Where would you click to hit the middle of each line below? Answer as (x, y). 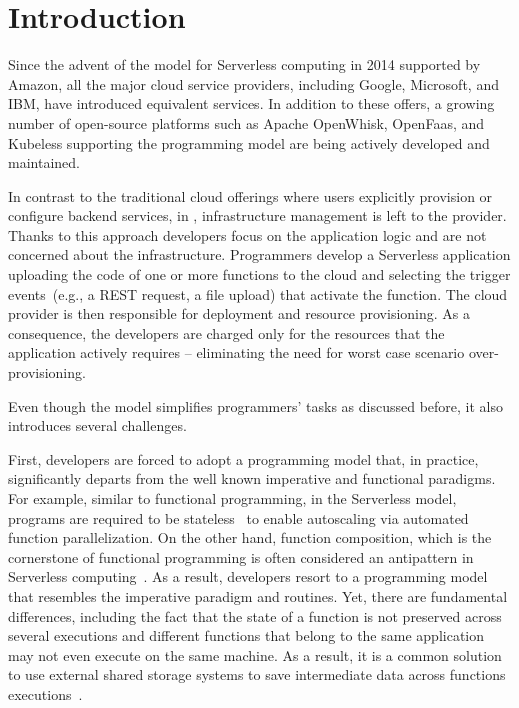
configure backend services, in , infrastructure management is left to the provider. (257, 215)
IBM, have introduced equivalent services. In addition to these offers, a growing (251, 103)
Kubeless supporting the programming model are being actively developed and (249, 142)
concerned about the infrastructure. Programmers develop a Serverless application (259, 254)
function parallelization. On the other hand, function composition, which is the (250, 537)
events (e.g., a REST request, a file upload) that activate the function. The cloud (258, 293)
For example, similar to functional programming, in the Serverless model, (232, 498)
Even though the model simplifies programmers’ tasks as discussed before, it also (255, 405)
